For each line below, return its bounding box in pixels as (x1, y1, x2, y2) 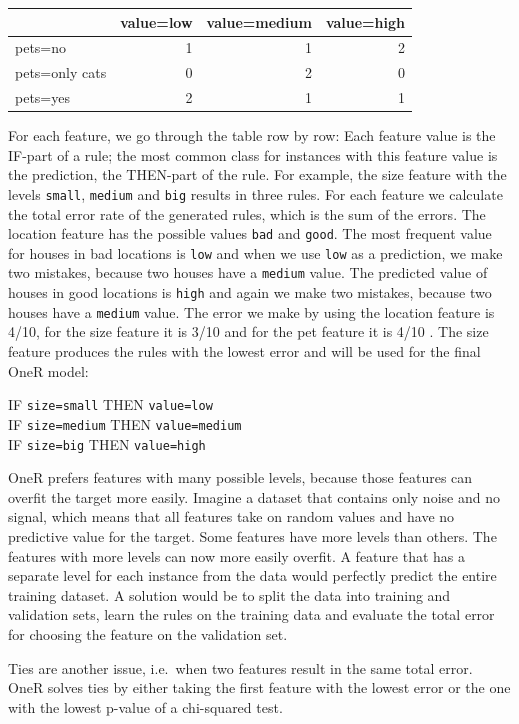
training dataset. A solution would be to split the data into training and (8, 584, 451, 605)
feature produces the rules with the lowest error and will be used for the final (8, 341, 481, 362)
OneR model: (8, 360, 89, 381)
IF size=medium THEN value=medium (8, 413, 242, 434)
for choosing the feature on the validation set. (8, 623, 288, 644)
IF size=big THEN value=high (8, 433, 206, 454)
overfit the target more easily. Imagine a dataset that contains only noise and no (8, 486, 500, 507)
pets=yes (15, 87, 70, 108)
